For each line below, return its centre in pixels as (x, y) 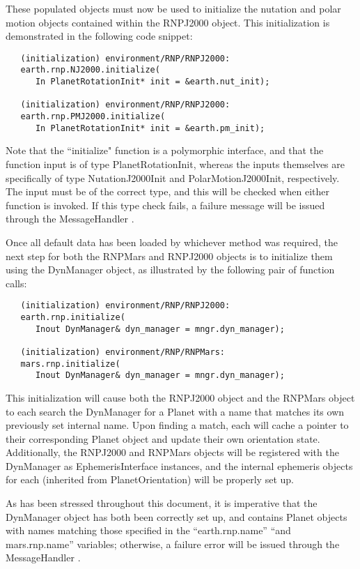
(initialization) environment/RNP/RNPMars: (123, 352)
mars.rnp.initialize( (70, 364)
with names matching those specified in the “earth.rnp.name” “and (148, 530)
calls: (16, 283)
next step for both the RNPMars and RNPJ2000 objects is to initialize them (169, 256)
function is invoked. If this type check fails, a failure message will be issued (165, 205)
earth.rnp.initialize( (73, 317)
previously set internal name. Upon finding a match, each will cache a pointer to (177, 425)
